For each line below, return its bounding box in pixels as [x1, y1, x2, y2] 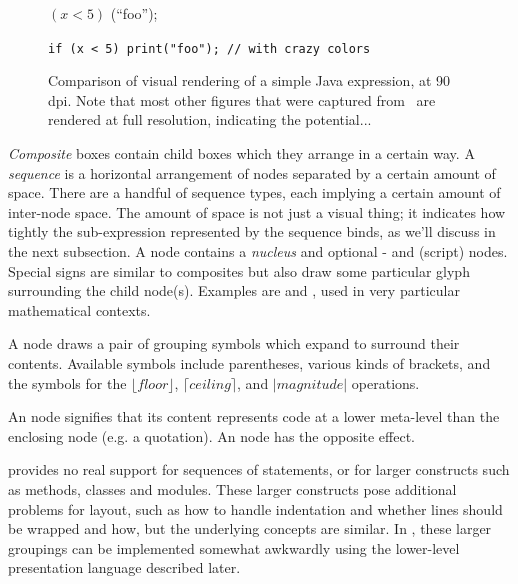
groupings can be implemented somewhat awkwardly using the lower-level [8, 537, 460, 558]
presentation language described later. [8, 557, 241, 578]
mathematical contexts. [8, 299, 151, 320]
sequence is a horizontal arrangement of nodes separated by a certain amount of [8, 162, 496, 183]
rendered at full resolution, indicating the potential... [48, 109, 372, 130]
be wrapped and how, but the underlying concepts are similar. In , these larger [8, 518, 492, 539]
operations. [351, 372, 420, 393]
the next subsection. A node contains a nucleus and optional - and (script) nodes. [8, 241, 508, 261]
